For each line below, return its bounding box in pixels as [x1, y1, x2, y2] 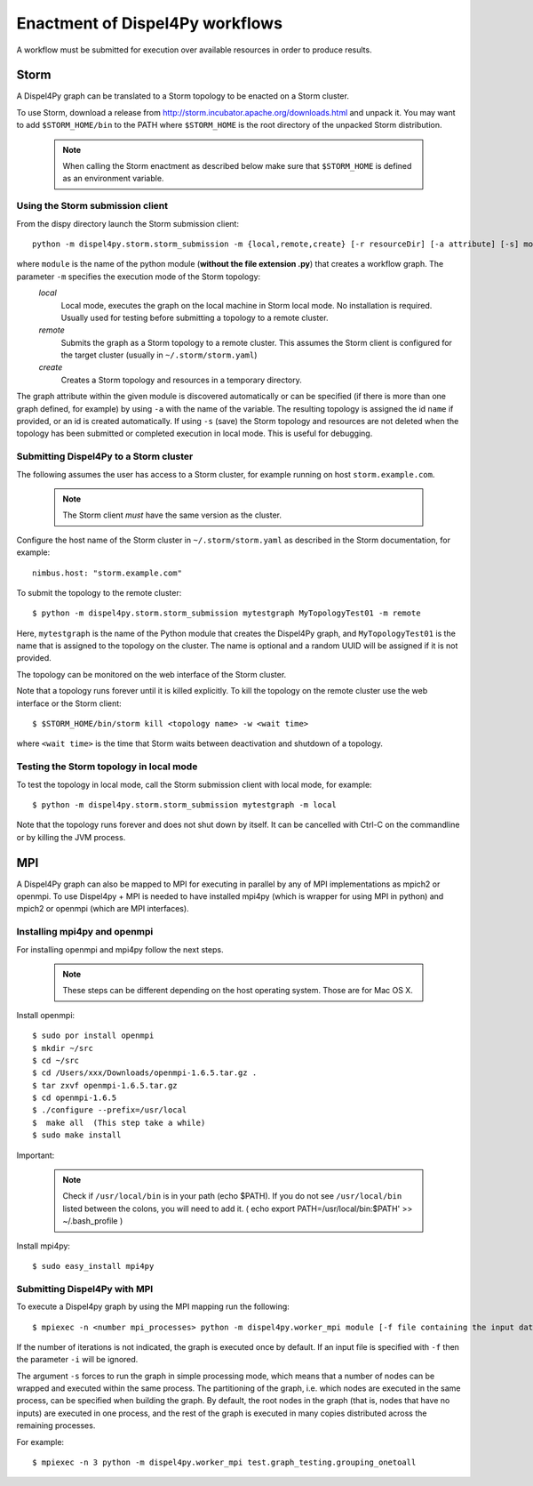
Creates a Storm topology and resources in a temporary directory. [60, 374, 302, 385]
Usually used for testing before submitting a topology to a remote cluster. [60, 312, 329, 323]
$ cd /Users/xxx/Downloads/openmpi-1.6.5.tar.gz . [32, 1068, 258, 1078]
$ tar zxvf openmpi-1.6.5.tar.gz [32, 1080, 178, 1090]
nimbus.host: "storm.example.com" [32, 567, 182, 578]
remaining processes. [16, 1420, 96, 1431]
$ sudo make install [32, 1130, 122, 1140]
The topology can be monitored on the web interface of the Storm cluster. [16, 669, 287, 679]
